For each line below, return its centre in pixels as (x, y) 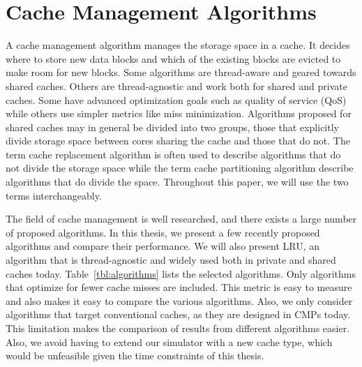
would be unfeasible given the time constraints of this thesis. (135, 355)
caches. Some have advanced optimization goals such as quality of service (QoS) (176, 99)
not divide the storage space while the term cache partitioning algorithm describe (180, 168)
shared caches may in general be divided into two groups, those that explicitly (172, 127)
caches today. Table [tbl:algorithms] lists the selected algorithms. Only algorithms (181, 273)
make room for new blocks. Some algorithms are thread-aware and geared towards (181, 72)
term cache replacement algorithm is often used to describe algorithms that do (173, 154)
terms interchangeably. (54, 195)
